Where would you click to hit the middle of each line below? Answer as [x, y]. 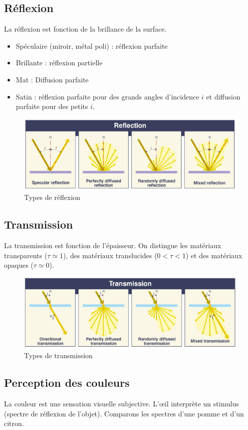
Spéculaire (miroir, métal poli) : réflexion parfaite [92, 45]
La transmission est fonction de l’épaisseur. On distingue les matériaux [113, 245]
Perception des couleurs [67, 383]
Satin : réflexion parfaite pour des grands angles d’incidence [107, 96]
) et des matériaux [214, 255]
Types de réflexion [52, 197]
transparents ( [26, 255]
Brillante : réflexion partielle [59, 63]
